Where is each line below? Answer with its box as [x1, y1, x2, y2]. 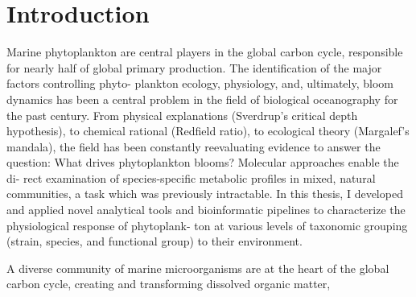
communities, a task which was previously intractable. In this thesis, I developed [6, 185, 403, 202]
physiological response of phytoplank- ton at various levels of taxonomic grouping [6, 217, 408, 233]
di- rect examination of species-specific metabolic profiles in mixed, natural [6, 169, 376, 186]
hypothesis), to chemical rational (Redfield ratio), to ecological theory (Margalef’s [6, 122, 410, 139]
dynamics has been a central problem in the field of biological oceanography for [6, 90, 398, 107]
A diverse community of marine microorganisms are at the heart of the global [6, 259, 389, 276]
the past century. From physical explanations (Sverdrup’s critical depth [6, 106, 358, 123]
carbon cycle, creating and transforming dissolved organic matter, [6, 275, 331, 292]
